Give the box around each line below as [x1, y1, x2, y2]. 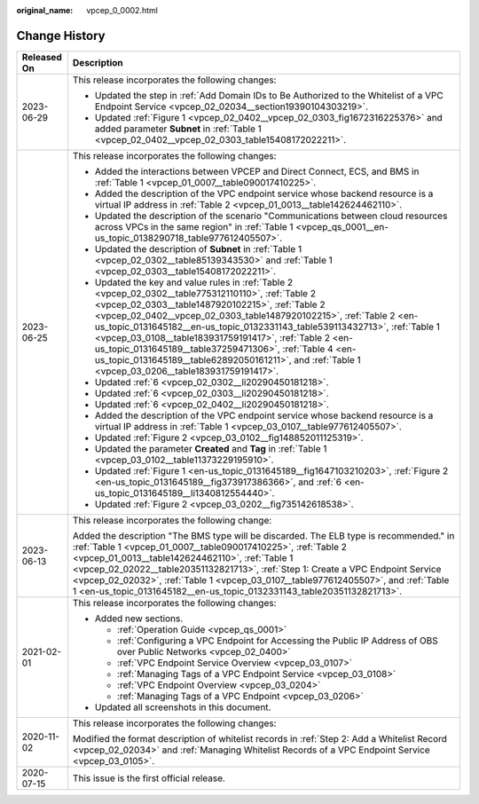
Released [21, 51, 62, 63]
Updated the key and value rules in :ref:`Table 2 [94, 276, 293, 288]
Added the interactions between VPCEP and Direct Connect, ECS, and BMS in [94, 165, 420, 177]
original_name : [16, 5, 74, 15]
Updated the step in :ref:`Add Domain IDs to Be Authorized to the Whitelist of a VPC [94, 89, 444, 101]
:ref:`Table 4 [282, 343, 334, 355]
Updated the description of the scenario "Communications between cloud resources [94, 209, 448, 222]
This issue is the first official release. [72, 772, 226, 784]
